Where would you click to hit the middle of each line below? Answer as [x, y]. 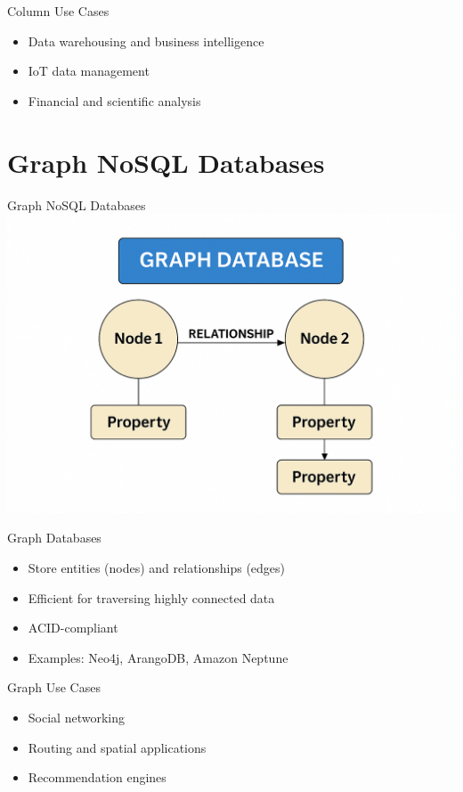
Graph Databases [54, 538]
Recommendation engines [97, 777]
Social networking [76, 717]
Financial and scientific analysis [114, 100]
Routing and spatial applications [117, 747]
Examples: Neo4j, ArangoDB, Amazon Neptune [158, 657]
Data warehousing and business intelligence [146, 41]
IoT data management [89, 71]
